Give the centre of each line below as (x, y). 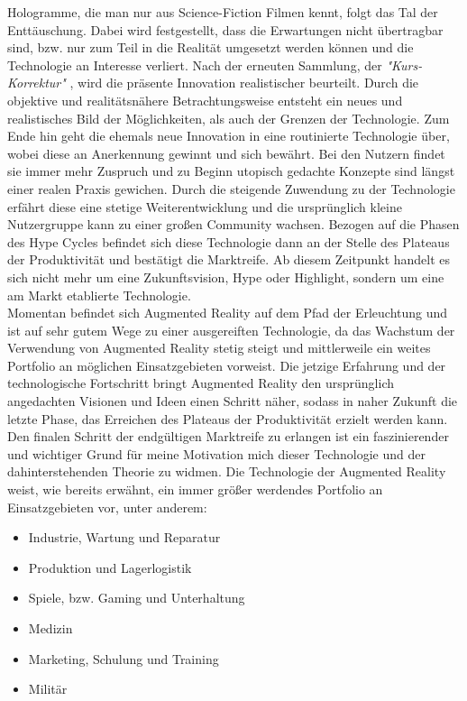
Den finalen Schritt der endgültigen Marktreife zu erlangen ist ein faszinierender (228, 436)
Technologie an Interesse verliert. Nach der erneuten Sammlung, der (195, 65)
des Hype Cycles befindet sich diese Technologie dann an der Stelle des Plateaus (229, 241)
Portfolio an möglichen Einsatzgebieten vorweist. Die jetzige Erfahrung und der (227, 365)
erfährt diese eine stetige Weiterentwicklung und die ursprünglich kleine (205, 206)
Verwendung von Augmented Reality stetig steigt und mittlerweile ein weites (219, 348)
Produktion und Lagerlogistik (110, 567)
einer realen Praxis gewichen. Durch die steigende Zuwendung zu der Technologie (231, 188)
